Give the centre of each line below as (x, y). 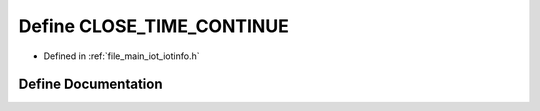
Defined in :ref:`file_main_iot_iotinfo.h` (121, 56)
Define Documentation (90, 84)
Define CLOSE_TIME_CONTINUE (153, 26)
